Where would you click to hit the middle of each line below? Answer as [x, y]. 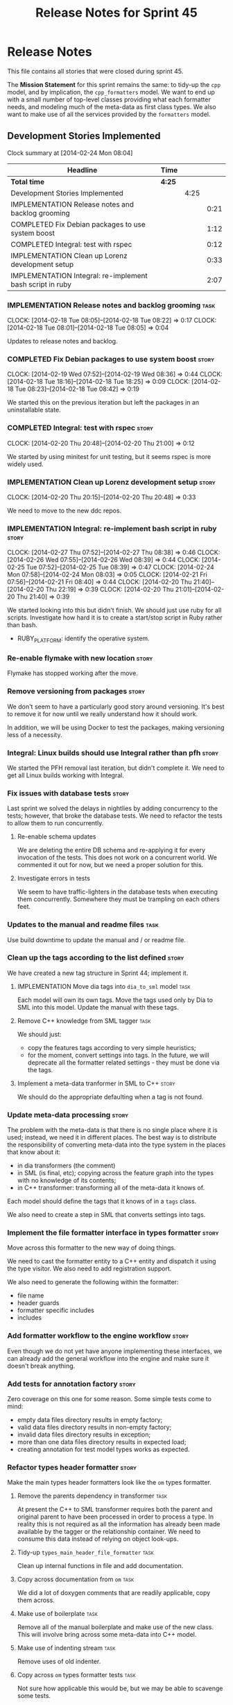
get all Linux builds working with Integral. [66, 775]
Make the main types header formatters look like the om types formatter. [109, 1482]
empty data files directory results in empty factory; [90, 1420]
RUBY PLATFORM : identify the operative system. [84, 639]
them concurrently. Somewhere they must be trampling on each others [118, 899]
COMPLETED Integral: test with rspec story [80, 428]
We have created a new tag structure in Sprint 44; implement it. [98, 973]
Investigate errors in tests [53, 878]
